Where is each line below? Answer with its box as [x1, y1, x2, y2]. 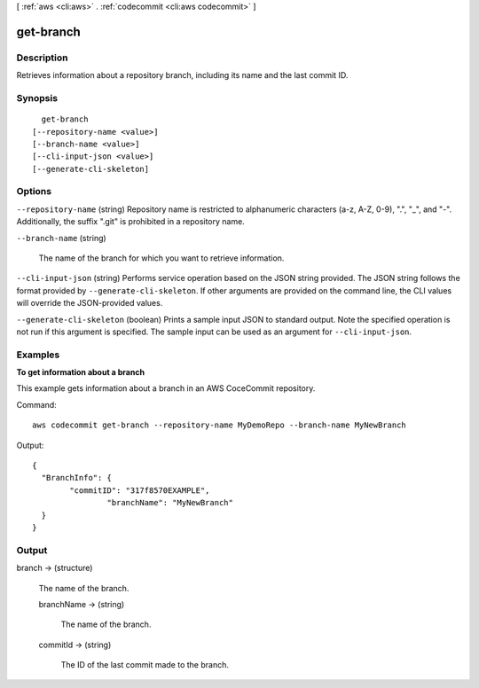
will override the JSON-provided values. [16, 298, 163, 309]
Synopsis [16, 91, 58, 104]
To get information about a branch [16, 367, 145, 378]
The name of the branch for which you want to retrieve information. [38, 253, 285, 263]
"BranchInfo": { [41, 473, 113, 483]
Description [16, 51, 68, 64]
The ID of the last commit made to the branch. [60, 660, 230, 670]
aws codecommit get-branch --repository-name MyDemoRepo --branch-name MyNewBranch [32, 420, 407, 430]
